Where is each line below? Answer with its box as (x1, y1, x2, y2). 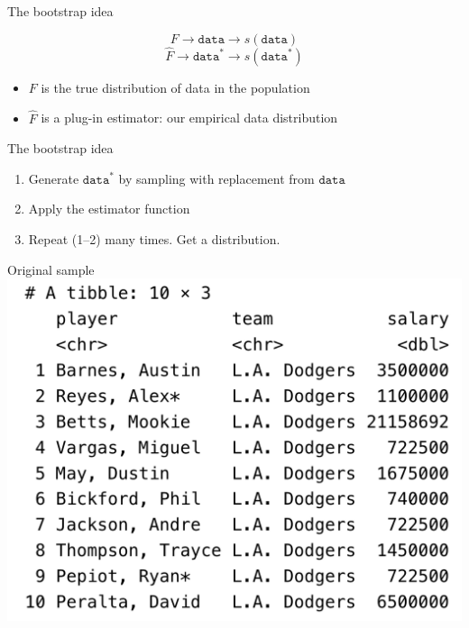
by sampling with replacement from (118, 168, 315, 187)
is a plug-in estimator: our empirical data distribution (41, 108, 338, 127)
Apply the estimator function (28, 199, 190, 218)
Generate (28, 168, 79, 187)
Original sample (7, 259, 95, 278)
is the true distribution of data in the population (41, 77, 310, 96)
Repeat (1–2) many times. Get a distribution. (28, 230, 280, 248)
